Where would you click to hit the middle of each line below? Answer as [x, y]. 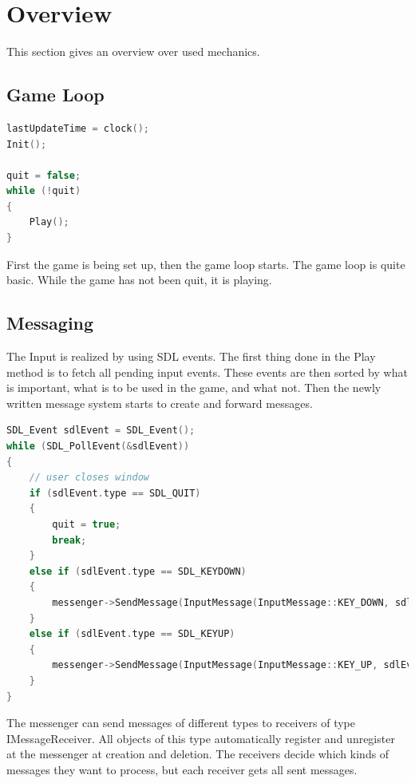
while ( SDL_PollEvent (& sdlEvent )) [98, 447]
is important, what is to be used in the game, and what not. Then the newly [194, 388]
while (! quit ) [44, 191]
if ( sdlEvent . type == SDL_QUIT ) [115, 493]
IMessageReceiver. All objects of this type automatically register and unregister [201, 738]
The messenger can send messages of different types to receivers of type [181, 723]
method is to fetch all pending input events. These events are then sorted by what [207, 372]
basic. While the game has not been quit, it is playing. [139, 280]
